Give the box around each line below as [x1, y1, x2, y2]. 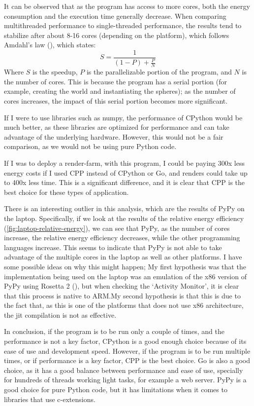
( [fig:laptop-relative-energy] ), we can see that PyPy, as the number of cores [4, 222, 230, 233]
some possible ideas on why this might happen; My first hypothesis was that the [4, 261, 246, 271]
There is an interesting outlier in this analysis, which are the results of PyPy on [4, 203, 245, 214]
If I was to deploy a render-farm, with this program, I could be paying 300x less [4, 157, 245, 168]
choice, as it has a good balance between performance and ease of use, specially [4, 365, 243, 375]
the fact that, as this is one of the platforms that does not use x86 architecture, [4, 300, 244, 310]
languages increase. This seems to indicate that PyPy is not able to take [4, 242, 222, 252]
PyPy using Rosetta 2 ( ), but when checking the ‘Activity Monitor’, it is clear [4, 281, 239, 291]
